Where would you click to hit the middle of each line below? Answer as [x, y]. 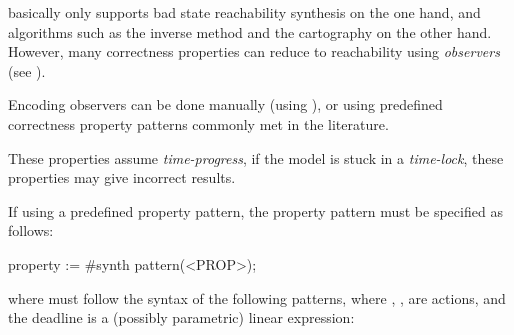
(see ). [27, 70]
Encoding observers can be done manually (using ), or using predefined [225, 104]
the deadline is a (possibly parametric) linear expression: [181, 317]
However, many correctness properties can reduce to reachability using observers [254, 51]
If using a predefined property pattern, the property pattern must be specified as [255, 210]
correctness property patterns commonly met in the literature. [198, 123]
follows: [31, 230]
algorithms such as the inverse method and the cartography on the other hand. [250, 31]
